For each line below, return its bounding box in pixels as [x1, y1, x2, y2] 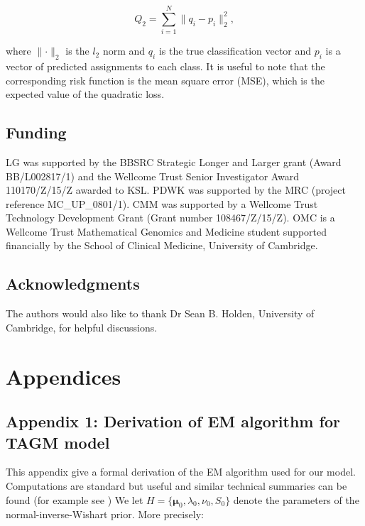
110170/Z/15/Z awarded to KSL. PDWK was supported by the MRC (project [6, 182, 346, 197]
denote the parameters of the [233, 492, 359, 507]
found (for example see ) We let [6, 492, 143, 507]
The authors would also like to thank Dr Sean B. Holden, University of [6, 306, 315, 321]
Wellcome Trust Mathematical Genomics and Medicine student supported [6, 224, 327, 239]
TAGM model [6, 431, 110, 453]
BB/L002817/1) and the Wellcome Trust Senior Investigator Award [6, 168, 300, 183]
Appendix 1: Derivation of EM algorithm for [6, 410, 340, 432]
